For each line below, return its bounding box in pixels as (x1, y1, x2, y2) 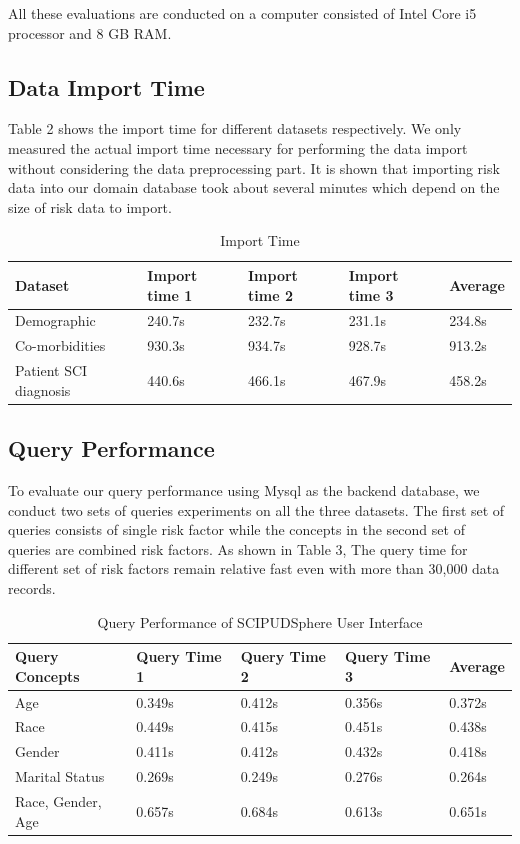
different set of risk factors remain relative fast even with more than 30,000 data (8, 558, 500, 579)
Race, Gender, (15, 790, 102, 811)
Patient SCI (15, 360, 88, 381)
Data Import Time (8, 71, 205, 102)
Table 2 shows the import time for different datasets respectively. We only (8, 118, 462, 139)
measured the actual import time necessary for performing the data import (8, 137, 468, 158)
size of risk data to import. (8, 196, 172, 217)
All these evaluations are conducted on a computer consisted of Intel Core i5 (8, 3, 477, 23)
